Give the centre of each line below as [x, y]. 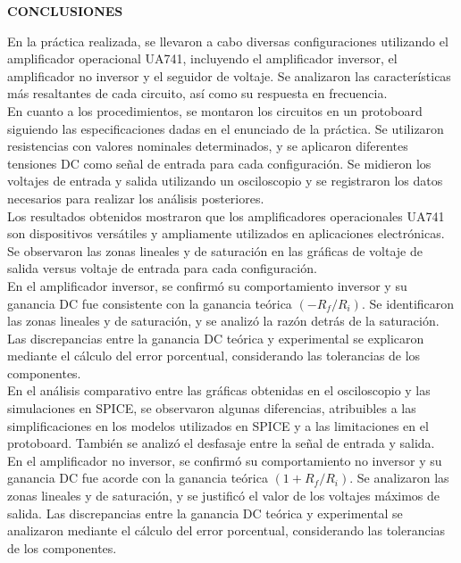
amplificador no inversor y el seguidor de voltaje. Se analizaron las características [229, 75]
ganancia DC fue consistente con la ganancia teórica [150, 303]
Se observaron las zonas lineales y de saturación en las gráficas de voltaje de [215, 250]
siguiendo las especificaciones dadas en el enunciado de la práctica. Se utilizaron [226, 128]
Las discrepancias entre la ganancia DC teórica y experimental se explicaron [216, 338]
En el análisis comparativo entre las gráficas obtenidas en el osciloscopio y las [219, 390]
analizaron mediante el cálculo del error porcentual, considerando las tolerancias [226, 530]
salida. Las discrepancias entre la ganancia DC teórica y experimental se [205, 513]
